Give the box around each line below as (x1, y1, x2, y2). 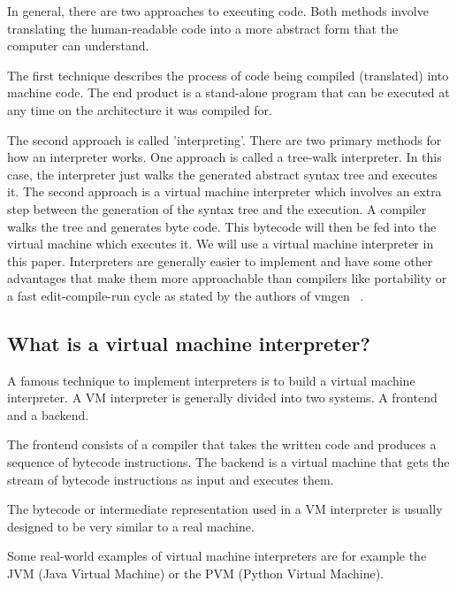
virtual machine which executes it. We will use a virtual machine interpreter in (7, 234, 434, 253)
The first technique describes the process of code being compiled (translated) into (7, 65, 449, 84)
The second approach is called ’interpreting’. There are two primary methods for (7, 130, 442, 149)
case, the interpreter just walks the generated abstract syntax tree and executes (7, 164, 438, 183)
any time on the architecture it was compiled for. (7, 100, 273, 119)
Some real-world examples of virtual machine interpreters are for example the (7, 547, 427, 565)
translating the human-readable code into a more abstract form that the (7, 19, 399, 37)
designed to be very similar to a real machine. (7, 516, 255, 535)
